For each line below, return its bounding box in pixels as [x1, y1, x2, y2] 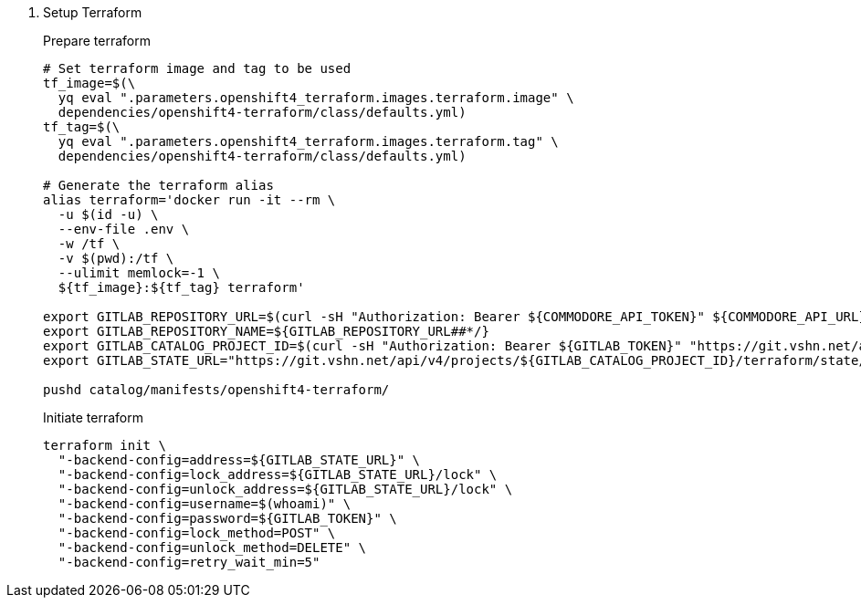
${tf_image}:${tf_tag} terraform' [58, 280, 305, 295]
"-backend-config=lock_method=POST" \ [58, 526, 336, 540]
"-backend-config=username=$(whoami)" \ [58, 496, 352, 511]
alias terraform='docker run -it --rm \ [43, 193, 336, 207]
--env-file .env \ [58, 222, 190, 236]
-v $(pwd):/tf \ [58, 251, 174, 266]
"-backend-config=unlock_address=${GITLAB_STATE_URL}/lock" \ [58, 482, 513, 496]
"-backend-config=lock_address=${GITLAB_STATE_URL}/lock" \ [58, 467, 498, 482]
